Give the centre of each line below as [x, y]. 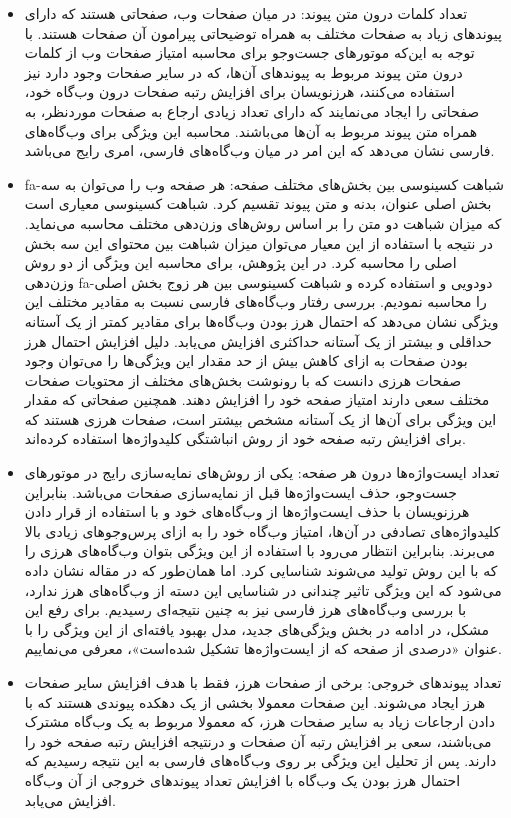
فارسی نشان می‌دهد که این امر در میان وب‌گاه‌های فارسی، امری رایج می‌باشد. [259, 150]
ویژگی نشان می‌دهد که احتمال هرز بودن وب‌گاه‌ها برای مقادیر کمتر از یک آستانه [261, 320]
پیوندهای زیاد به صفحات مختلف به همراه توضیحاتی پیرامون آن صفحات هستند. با [263, 32]
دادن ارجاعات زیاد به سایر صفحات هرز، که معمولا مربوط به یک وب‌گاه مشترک [259, 721]
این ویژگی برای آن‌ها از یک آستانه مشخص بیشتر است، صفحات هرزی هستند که [260, 418]
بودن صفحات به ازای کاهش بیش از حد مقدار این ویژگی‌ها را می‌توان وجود [246, 360]
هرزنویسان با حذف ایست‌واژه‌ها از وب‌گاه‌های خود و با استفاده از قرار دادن [247, 511]
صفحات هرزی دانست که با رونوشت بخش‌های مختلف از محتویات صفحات [243, 379]
